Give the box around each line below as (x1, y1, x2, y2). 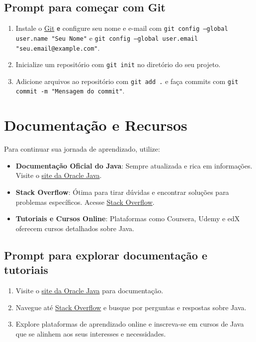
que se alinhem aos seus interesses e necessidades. (15, 328, 166, 339)
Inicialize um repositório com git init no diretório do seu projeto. (15, 59, 221, 70)
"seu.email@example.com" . (15, 42, 100, 53)
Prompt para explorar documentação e (4, 247, 208, 262)
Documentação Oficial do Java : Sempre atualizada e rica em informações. (15, 160, 253, 171)
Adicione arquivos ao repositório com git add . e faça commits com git (15, 76, 239, 86)
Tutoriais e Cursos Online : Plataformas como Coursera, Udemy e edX (15, 213, 240, 224)
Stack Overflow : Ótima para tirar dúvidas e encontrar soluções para (15, 187, 229, 197)
